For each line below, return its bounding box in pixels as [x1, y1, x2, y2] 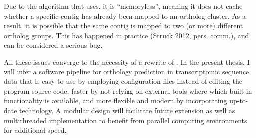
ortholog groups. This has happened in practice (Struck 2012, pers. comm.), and [4, 30, 249, 40]
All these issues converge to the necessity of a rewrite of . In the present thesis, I [4, 56, 250, 67]
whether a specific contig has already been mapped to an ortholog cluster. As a [4, 10, 246, 21]
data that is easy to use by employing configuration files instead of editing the [4, 76, 242, 86]
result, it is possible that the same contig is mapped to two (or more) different [4, 20, 243, 31]
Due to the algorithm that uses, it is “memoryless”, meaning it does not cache [4, 1, 243, 11]
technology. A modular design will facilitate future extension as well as [19, 105, 235, 115]
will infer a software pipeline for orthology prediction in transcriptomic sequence [4, 66, 249, 76]
